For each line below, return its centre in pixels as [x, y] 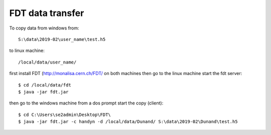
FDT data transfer [47, 13]
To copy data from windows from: [44, 28]
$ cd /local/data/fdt [45, 85]
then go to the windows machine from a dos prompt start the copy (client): [86, 103]
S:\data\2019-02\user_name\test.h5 [62, 39]
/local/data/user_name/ [47, 62]
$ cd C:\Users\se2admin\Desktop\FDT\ [65, 114]
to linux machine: [27, 50]
